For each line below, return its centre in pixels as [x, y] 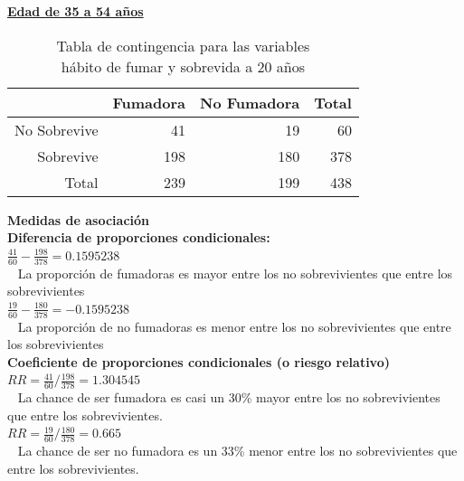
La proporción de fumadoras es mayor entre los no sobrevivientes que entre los [235, 273]
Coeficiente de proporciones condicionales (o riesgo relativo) [199, 361]
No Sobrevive [57, 129]
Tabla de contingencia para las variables [183, 45]
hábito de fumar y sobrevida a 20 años [183, 66]
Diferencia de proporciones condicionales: [139, 237]
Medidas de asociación [78, 219]
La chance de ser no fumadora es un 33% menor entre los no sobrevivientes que [237, 451]
